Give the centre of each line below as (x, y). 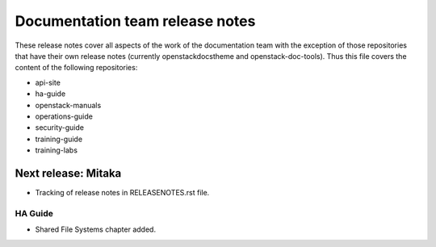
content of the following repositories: (76, 68)
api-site (48, 82)
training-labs (57, 150)
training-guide (59, 139)
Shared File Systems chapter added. (96, 229)
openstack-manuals (68, 105)
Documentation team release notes (135, 21)
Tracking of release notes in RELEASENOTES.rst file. (122, 192)
